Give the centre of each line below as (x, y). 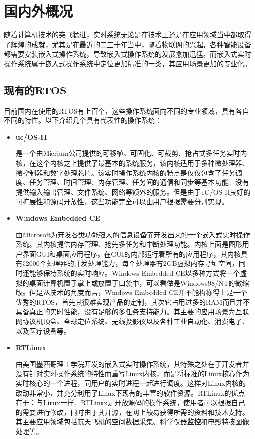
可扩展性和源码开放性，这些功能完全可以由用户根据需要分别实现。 (122, 201)
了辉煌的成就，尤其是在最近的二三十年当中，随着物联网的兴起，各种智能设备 (127, 44)
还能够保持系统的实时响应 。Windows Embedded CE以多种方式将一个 (131, 273)
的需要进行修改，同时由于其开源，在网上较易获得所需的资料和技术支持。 (132, 412)
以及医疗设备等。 (43, 331)
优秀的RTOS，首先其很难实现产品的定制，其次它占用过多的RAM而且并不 (133, 302)
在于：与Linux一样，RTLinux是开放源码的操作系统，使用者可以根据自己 (130, 402)
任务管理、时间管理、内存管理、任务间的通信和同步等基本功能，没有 (139, 182)
